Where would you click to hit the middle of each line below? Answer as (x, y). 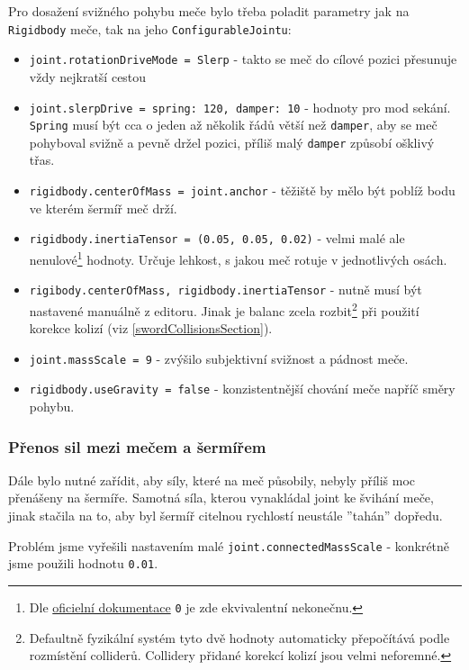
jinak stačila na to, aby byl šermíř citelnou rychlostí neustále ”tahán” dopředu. (225, 516)
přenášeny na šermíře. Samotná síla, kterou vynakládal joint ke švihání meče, (221, 498)
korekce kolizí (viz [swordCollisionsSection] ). (151, 328)
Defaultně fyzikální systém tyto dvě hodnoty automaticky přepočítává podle (239, 637)
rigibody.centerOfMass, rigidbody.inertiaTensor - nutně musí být (225, 290)
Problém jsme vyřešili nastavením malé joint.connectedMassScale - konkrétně (229, 545)
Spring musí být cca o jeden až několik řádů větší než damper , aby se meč (233, 125)
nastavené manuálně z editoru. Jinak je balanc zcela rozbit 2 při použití (224, 309)
